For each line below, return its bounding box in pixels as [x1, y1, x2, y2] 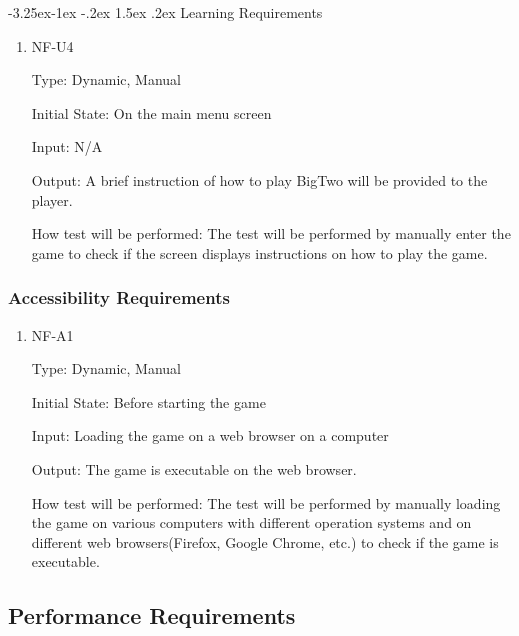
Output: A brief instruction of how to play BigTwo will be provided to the [31, 169, 488, 190]
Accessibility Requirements [8, 285, 230, 310]
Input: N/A [31, 136, 103, 157]
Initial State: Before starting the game [31, 391, 266, 412]
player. [31, 189, 73, 210]
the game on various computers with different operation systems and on [31, 512, 472, 533]
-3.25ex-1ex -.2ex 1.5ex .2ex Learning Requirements [8, 2, 323, 22]
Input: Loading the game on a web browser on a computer [31, 425, 389, 446]
